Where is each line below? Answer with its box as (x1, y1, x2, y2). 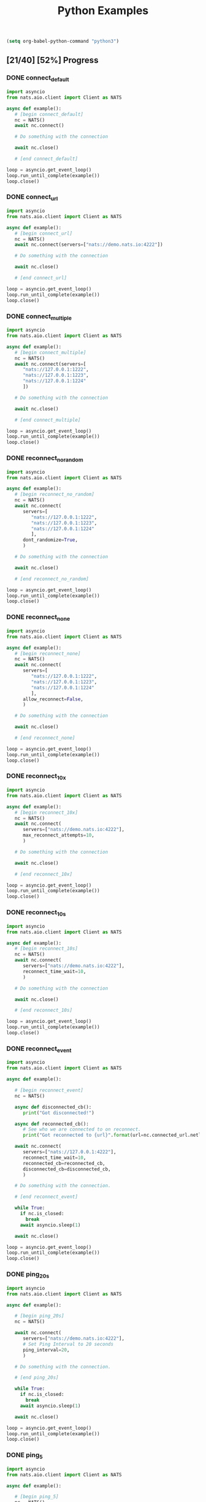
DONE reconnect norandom (6, 454, 84, 463)
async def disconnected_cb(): (14, 1104, 92, 1110)
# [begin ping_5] (14, 1493, 59, 1500)
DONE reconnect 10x (6, 772, 66, 781)
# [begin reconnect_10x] (14, 810, 78, 816)
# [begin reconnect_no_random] (14, 491, 95, 498)
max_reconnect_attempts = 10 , (22, 832, 95, 838)
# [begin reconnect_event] (14, 1087, 84, 1094)
